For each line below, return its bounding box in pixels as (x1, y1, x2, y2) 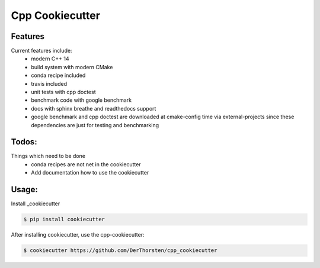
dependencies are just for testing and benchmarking (31, 121, 159, 128)
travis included (31, 80, 68, 87)
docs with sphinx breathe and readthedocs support (31, 105, 156, 112)
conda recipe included (31, 72, 86, 79)
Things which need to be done (11, 153, 86, 160)
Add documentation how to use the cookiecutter (31, 169, 149, 176)
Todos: (11, 137, 38, 147)
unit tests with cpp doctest (31, 89, 96, 96)
